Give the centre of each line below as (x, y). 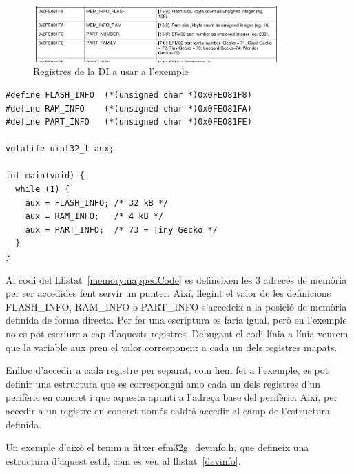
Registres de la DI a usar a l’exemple (111, 71)
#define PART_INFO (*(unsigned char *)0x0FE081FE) (129, 122)
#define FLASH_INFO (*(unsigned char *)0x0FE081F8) (129, 95)
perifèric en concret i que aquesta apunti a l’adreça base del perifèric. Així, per (171, 397)
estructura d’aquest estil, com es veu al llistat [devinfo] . (123, 460)
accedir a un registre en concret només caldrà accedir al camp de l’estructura (168, 410)
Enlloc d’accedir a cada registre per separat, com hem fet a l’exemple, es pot (167, 370)
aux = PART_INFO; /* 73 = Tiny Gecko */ (121, 230)
